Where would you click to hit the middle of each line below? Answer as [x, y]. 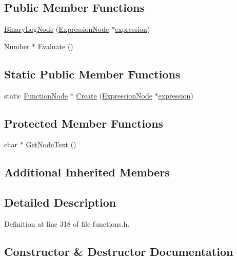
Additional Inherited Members [87, 172]
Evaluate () [55, 46]
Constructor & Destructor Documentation [119, 251]
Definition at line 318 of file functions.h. [67, 223]
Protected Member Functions [84, 123]
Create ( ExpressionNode [114, 95]
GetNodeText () [51, 144]
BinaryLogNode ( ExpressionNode [57, 29]
